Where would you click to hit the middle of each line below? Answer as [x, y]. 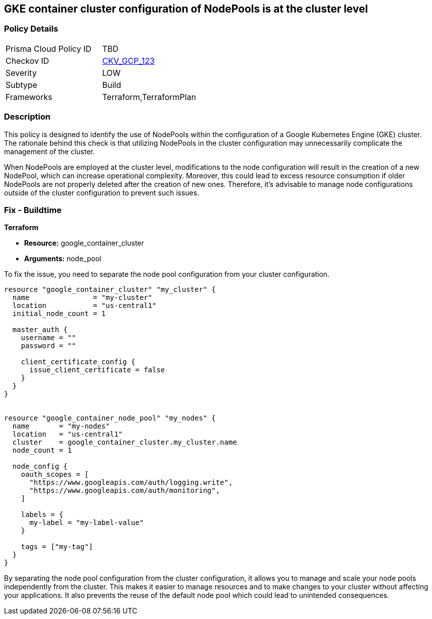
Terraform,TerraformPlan [149, 97]
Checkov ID [27, 61]
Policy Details [31, 29]
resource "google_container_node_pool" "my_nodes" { [110, 418]
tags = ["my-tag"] [57, 547]
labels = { [42, 515]
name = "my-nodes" [61, 426]
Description [27, 117]
